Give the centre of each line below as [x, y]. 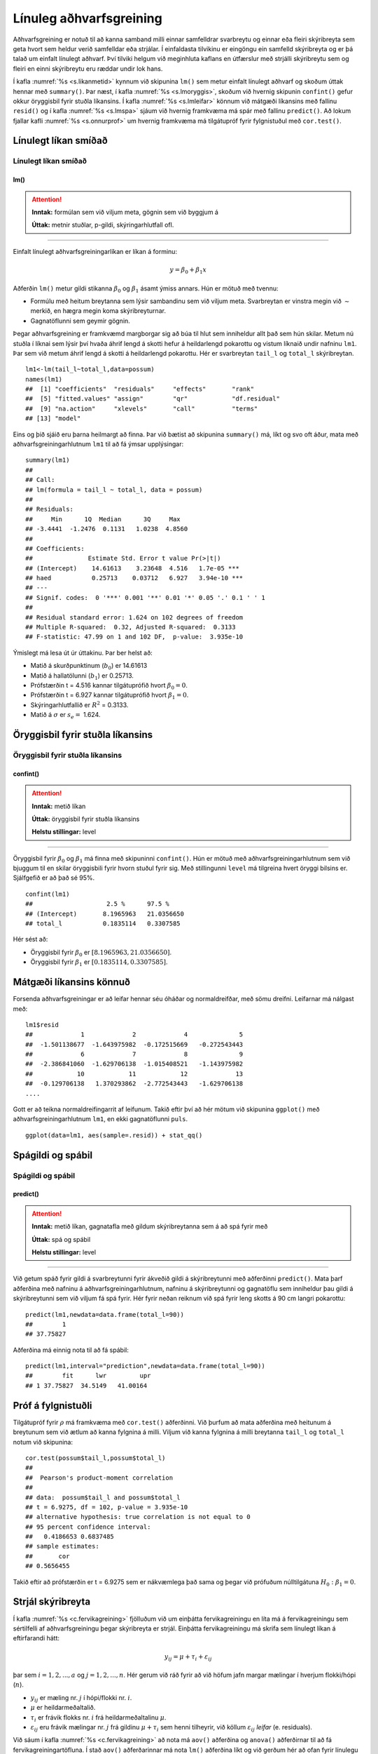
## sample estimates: [62, 1546]
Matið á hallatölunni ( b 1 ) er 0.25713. [82, 676]
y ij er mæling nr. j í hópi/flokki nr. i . [81, 1698]
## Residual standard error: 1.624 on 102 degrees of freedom [134, 617]
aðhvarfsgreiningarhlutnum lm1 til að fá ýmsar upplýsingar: [98, 444]
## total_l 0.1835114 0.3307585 [103, 924]
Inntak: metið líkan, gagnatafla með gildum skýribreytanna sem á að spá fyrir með [150, 1226]
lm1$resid [42, 1025]
